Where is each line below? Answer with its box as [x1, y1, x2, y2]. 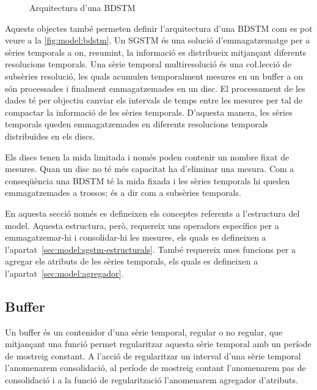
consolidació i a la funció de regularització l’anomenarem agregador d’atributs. [5, 373, 298, 386]
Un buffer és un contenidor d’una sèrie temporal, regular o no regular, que [5, 325, 283, 338]
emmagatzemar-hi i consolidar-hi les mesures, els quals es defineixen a [5, 231, 266, 244]
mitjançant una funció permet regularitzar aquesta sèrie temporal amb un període [5, 337, 312, 350]
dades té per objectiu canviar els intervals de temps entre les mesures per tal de [5, 94, 303, 107]
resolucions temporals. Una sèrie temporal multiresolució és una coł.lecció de [5, 58, 291, 70]
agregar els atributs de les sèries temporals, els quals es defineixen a [5, 255, 258, 268]
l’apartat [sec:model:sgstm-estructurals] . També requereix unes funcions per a [5, 242, 296, 255]
